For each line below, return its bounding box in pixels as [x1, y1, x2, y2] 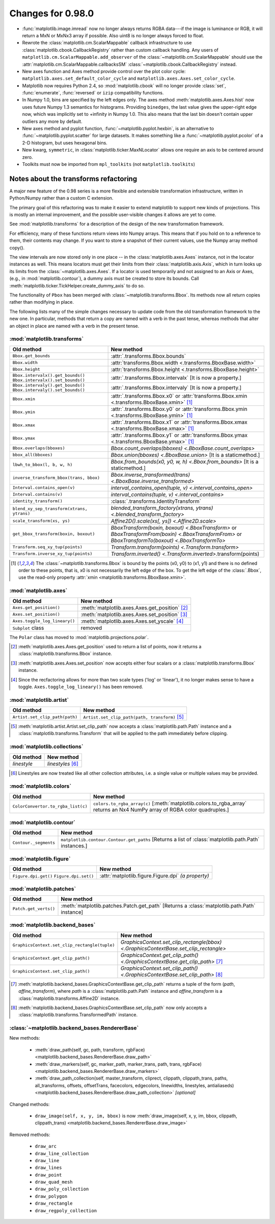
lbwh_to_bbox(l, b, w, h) [12, 462, 73, 468]
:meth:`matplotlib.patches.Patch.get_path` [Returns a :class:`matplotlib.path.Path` [61, 902, 256, 909]
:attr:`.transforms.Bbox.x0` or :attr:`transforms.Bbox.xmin [111, 392, 248, 399]
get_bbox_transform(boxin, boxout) [12, 531, 95, 537]
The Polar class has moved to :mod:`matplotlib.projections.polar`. [9, 634, 149, 640]
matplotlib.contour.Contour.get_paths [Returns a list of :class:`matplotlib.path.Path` [61, 836, 260, 843]
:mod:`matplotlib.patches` [9, 885, 76, 892]
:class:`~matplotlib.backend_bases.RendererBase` [9, 1024, 139, 1032]
